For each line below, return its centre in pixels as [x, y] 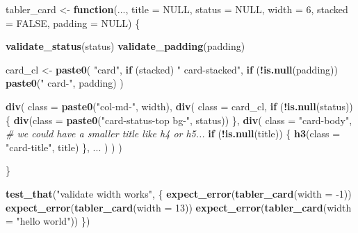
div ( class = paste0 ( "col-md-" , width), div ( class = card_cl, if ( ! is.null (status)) [179, 106]
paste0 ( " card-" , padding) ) [65, 83]
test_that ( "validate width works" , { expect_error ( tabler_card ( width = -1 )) [179, 193]
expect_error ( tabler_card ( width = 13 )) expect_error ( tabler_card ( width [179, 207]
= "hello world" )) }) [48, 221]
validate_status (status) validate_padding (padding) [125, 46]
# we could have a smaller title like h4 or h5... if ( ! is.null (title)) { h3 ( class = [173, 133]
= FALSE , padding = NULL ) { [73, 23]
